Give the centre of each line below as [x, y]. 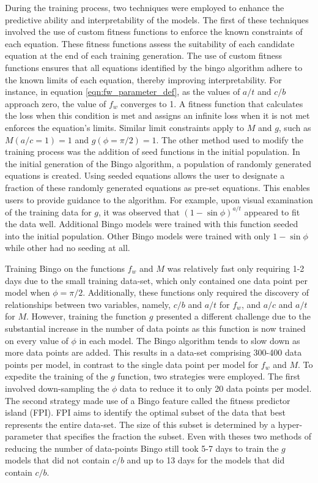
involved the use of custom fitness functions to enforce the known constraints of [154, 32]
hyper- [290, 424]
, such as [295, 127]
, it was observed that [139, 212]
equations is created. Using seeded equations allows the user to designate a [145, 175]
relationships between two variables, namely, [88, 304]
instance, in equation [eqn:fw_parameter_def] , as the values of [123, 92]
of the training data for [48, 212]
